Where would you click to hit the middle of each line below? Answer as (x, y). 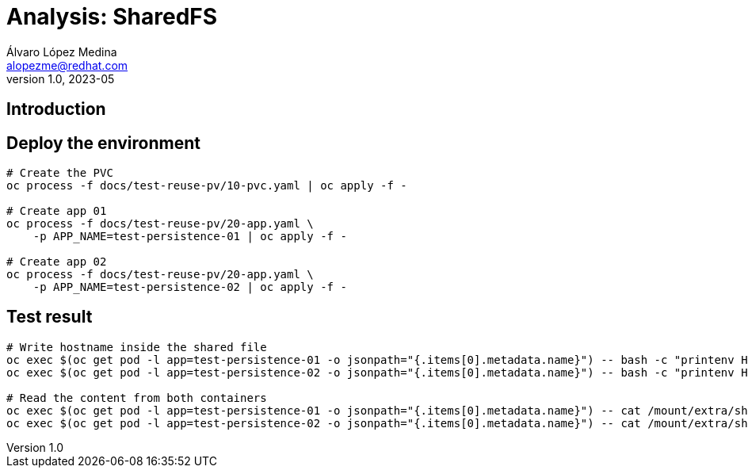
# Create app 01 (57, 211)
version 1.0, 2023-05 (61, 78)
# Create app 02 (57, 262)
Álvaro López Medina (62, 52)
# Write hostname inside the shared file (137, 347)
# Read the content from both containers (137, 398)
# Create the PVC (60, 173)
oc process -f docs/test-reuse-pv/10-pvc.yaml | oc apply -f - (207, 186)
